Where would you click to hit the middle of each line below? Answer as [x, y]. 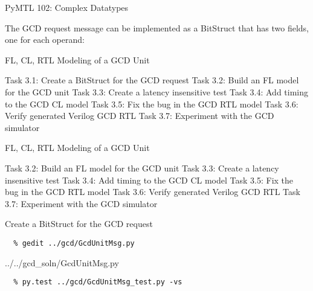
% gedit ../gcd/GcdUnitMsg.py [74, 243]
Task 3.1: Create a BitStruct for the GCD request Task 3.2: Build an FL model [152, 80]
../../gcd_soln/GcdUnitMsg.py [62, 262]
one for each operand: [45, 40]
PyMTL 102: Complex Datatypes [67, 7]
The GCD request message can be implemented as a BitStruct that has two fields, [157, 27]
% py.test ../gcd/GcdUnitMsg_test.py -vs [98, 282]
